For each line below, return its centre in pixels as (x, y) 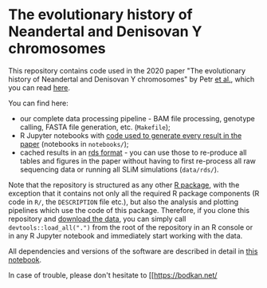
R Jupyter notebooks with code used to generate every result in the (131, 135)
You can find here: (39, 103)
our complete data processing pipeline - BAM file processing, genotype (137, 118)
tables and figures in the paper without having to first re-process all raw (138, 160)
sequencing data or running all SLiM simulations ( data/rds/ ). (119, 169)
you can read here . (39, 87)
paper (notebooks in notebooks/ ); (74, 144)
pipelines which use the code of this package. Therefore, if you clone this (129, 210)
